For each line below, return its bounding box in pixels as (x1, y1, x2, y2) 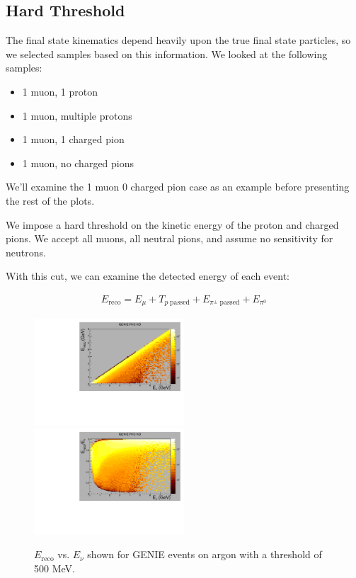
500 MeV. (34, 560, 75, 575)
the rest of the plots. (6, 193, 95, 208)
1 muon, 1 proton (22, 84, 98, 98)
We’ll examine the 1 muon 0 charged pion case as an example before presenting (6, 179, 350, 194)
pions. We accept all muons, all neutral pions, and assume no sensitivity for (6, 231, 333, 246)
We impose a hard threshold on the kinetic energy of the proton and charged (6, 217, 339, 232)
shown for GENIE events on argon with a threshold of (87, 547, 322, 562)
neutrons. (6, 244, 46, 259)
